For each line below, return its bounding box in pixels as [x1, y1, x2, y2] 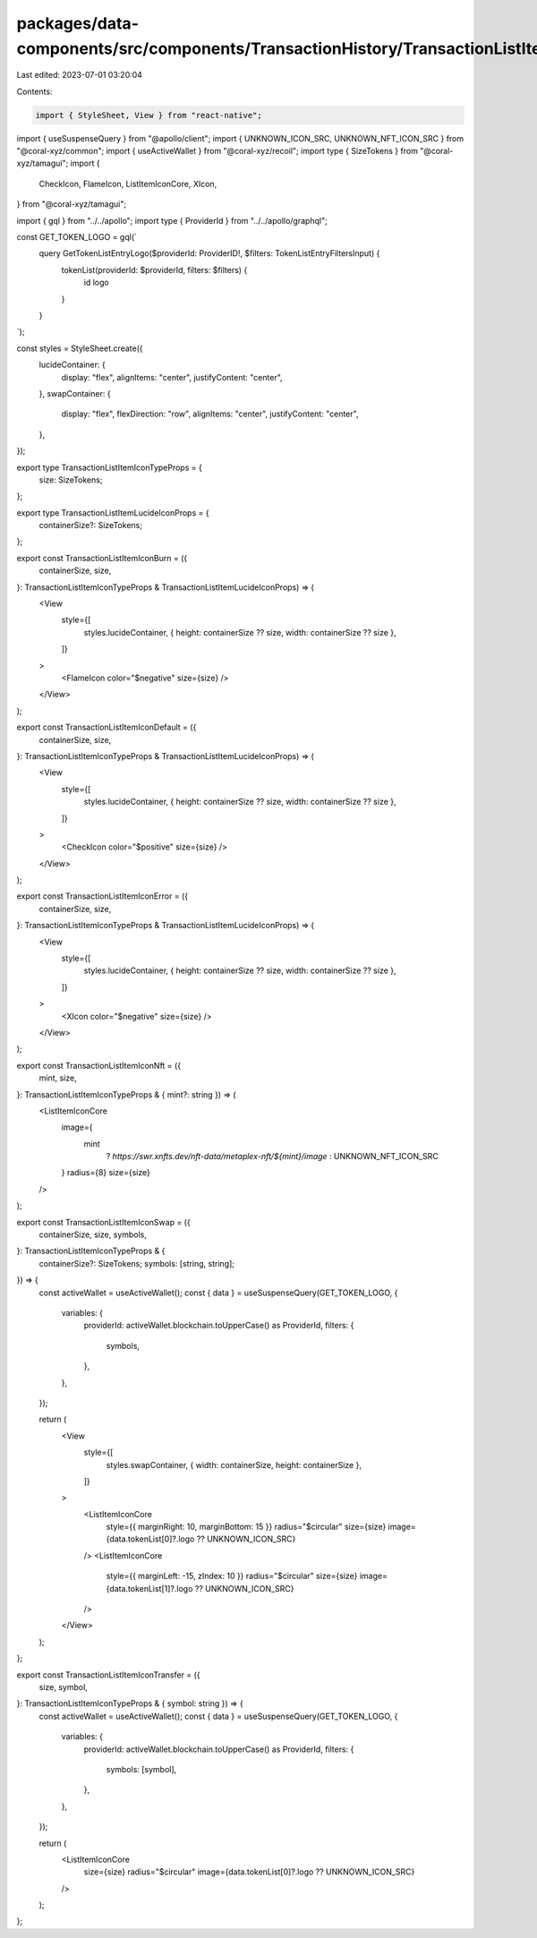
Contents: [16, 86, 53, 97]
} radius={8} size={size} [61, 1167, 151, 1178]
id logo [83, 277, 109, 288]
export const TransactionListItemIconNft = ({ [16, 1060, 182, 1071]
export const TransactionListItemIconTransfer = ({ [16, 1669, 200, 1680]
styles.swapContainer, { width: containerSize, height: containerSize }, [106, 1459, 362, 1470]
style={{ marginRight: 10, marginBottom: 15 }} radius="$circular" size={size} [106, 1522, 387, 1532]
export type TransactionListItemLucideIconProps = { [16, 507, 209, 518]
